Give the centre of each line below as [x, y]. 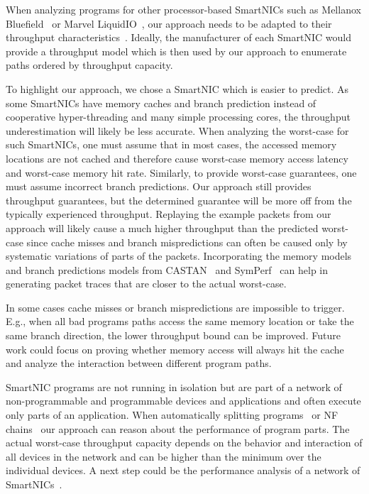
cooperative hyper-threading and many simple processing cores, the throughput [178, 117]
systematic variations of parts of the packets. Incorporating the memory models [179, 256]
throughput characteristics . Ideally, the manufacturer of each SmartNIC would [178, 37]
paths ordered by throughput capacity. [89, 65]
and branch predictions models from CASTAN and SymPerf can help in [167, 269]
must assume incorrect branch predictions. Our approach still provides [159, 186]
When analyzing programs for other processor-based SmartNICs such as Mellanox [183, 9]
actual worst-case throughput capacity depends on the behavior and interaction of [184, 443]
